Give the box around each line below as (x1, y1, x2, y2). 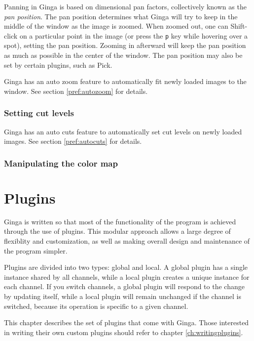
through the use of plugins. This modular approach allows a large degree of (4, 226, 231, 236)
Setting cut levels (4, 107, 74, 119)
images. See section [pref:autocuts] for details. (4, 136, 142, 146)
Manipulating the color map (4, 157, 118, 169)
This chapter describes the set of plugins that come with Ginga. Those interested (4, 317, 249, 328)
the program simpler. (4, 245, 68, 256)
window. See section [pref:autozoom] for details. (4, 85, 148, 96)
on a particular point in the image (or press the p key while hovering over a (19, 30, 248, 41)
